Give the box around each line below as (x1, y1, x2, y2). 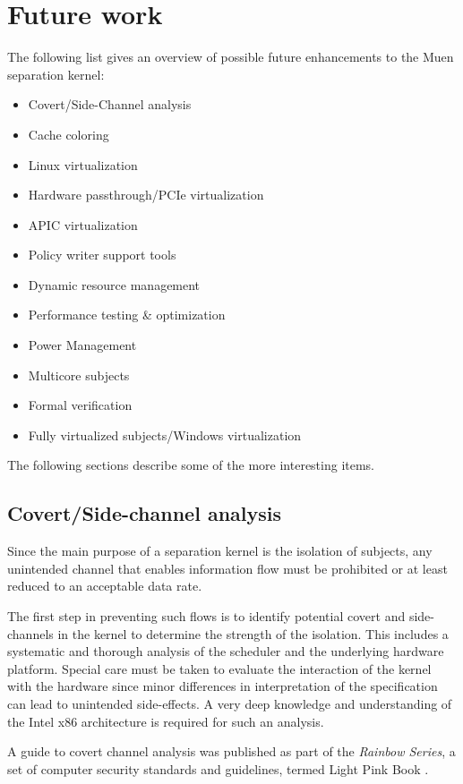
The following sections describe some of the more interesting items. (7, 456, 375, 474)
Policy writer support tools (28, 245, 176, 264)
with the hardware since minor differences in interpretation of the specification (7, 677, 438, 695)
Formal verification (28, 396, 133, 414)
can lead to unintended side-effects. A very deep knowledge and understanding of (7, 694, 452, 712)
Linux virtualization (28, 155, 138, 174)
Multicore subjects (28, 365, 130, 384)
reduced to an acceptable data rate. (7, 576, 202, 595)
